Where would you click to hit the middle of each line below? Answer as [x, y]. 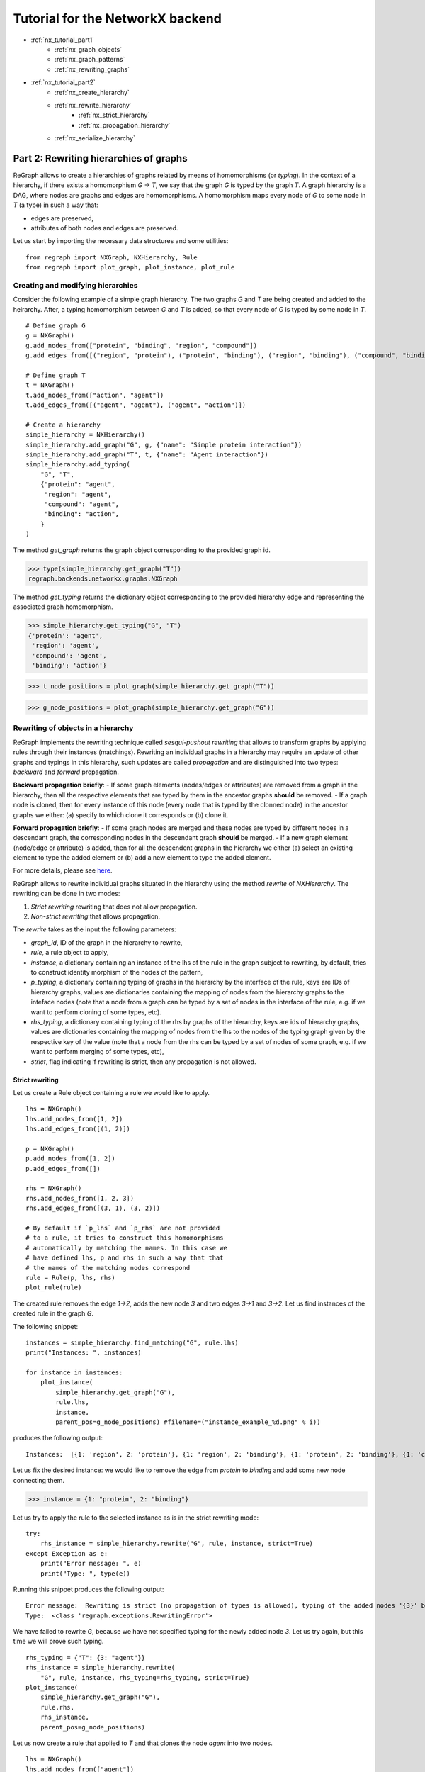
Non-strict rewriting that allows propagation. [96, 916]
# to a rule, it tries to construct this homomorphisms [125, 1238]
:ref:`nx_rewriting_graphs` [92, 69]
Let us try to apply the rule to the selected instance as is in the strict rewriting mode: [136, 1518]
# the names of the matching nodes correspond [108, 1268]
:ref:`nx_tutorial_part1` [63, 40]
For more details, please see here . [63, 870]
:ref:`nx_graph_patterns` [90, 60]
